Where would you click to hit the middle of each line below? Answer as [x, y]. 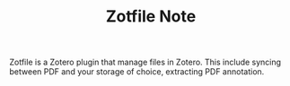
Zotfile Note [151, 17]
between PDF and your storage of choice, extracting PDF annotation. [137, 72]
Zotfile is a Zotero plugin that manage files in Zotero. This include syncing [145, 62]
